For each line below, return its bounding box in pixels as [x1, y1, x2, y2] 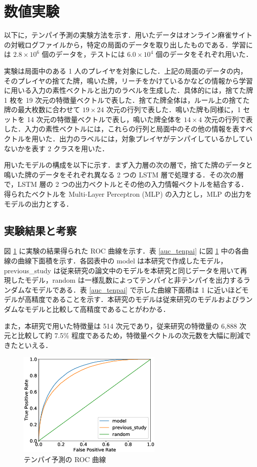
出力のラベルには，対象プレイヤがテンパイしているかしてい [59, 133, 253, 144]
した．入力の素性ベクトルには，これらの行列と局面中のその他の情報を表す [4, 124, 246, 134]
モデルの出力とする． [4, 198, 73, 209]
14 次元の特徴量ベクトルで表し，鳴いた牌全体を [27, 114, 182, 124]
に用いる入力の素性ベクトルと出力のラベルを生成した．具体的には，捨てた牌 [4, 85, 253, 95]
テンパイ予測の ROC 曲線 [24, 454, 106, 464]
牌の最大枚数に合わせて [4, 104, 80, 115]
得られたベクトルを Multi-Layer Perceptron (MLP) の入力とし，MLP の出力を [4, 189, 252, 199]
